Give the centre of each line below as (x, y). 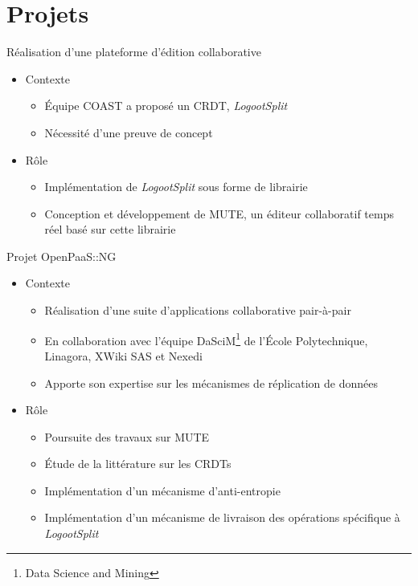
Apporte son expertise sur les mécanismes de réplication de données (211, 383)
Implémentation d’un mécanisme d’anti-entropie (162, 490)
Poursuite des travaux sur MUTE (127, 436)
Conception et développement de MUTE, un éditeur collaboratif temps (219, 213)
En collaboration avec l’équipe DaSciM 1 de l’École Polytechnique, (206, 339)
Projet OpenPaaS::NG (61, 256)
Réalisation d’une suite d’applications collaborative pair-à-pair (198, 310)
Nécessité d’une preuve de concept (129, 132)
